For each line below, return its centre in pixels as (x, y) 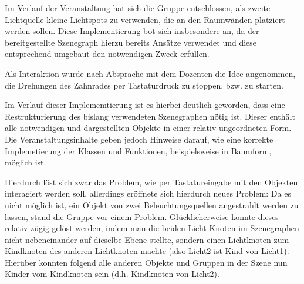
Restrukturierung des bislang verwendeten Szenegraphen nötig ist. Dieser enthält (150, 116)
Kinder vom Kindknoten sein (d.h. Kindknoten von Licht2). (112, 274)
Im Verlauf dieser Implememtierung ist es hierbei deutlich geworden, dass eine (145, 105)
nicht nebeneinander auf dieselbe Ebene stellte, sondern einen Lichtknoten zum (147, 239)
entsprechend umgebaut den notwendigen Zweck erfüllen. (107, 54)
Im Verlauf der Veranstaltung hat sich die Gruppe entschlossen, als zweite (138, 8)
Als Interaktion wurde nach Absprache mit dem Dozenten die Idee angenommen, (150, 73)
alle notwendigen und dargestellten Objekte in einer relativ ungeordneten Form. (148, 128)
